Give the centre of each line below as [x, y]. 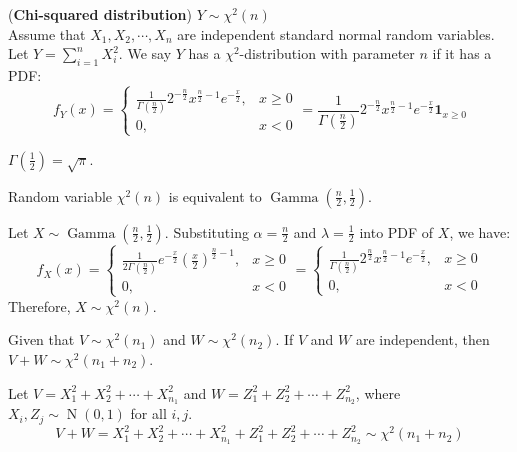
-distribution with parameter [327, 53]
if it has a [462, 53]
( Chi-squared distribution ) [100, 14]
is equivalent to [215, 195]
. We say [145, 53]
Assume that [47, 33]
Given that [41, 339]
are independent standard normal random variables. [336, 33]
